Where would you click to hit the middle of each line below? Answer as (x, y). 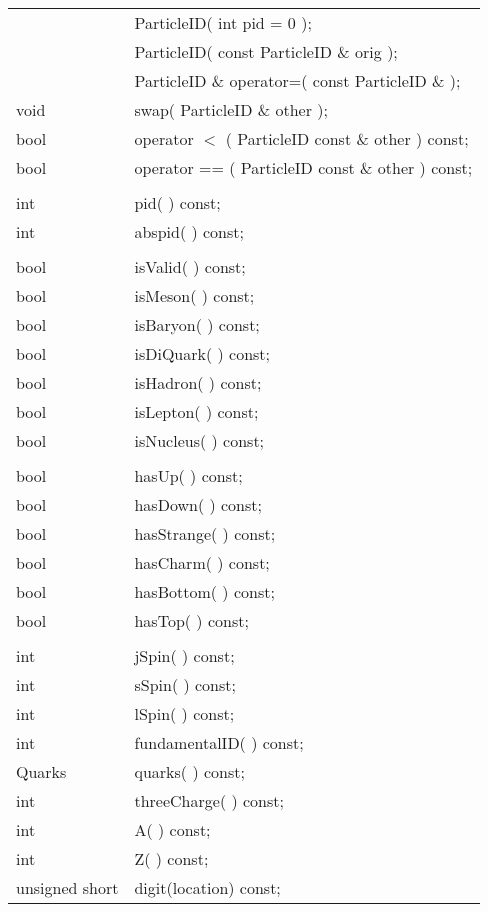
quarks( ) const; (189, 771)
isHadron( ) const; (198, 382)
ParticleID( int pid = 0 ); (223, 22)
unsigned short (67, 887)
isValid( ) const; (190, 266)
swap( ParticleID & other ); (231, 109)
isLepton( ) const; (196, 411)
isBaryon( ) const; (197, 324)
